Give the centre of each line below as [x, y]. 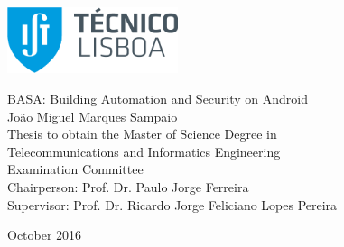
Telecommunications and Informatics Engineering [144, 151]
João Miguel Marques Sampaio [93, 116]
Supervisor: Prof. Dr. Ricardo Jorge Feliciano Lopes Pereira [172, 204]
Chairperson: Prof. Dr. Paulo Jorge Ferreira [128, 187]
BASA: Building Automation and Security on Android [158, 99]
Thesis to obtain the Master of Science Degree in [142, 134]
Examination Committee [75, 169]
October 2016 [45, 235]
